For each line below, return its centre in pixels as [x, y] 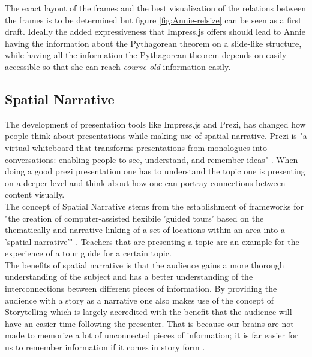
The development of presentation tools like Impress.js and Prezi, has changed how [155, 124]
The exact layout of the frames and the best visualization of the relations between [156, 8]
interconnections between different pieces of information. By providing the [141, 288]
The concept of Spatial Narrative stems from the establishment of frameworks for [154, 206]
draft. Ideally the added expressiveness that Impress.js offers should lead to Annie [155, 31]
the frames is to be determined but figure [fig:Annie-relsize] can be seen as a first [153, 19]
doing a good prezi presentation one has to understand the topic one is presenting [155, 171]
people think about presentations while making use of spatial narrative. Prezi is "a [156, 136]
